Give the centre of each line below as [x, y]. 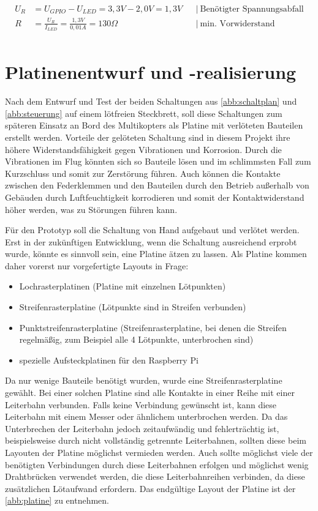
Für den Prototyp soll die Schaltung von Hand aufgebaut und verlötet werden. [152, 230]
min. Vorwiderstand [237, 24]
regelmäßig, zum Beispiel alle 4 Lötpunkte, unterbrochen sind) [136, 339]
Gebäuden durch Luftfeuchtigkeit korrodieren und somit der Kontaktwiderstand [155, 197]
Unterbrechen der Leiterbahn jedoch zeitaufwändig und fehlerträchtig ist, [142, 428]
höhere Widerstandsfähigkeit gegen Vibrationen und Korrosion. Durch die [143, 149]
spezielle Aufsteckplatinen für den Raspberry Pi [109, 360]
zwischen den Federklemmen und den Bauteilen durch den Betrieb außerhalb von [157, 185]
